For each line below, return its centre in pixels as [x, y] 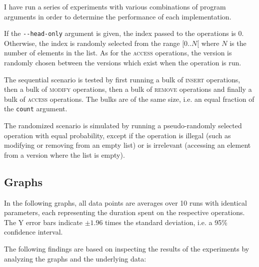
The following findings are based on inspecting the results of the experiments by [127, 249]
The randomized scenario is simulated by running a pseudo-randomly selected [123, 126]
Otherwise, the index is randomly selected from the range [92, 43]
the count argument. [36, 109]
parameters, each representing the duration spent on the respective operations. [124, 212]
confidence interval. [33, 232]
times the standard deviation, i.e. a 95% [166, 222]
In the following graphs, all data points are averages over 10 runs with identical [125, 202]
